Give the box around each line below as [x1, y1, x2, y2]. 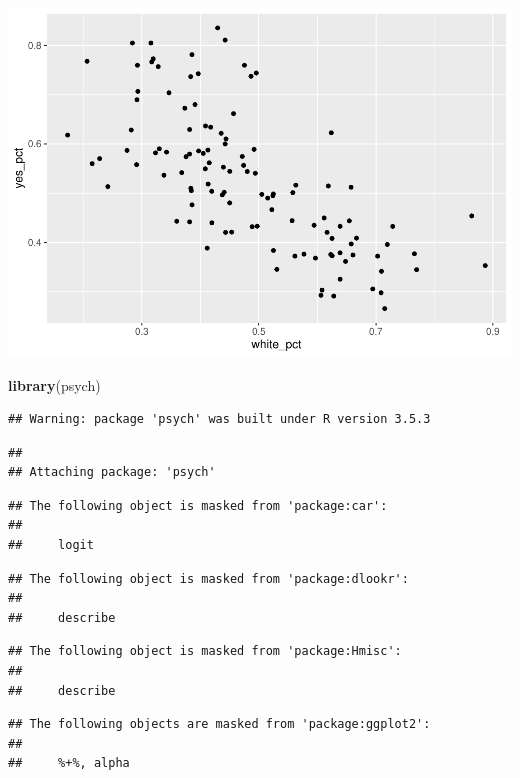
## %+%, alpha [8, 756, 130, 771]
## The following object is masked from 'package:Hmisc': [8, 644, 402, 659]
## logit [8, 538, 94, 553]
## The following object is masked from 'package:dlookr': [8, 571, 409, 586]
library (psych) [8, 374, 101, 395]
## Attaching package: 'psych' [8, 465, 216, 480]
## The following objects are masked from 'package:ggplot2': [8, 717, 431, 732]
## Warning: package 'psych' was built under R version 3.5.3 [8, 412, 431, 427]
